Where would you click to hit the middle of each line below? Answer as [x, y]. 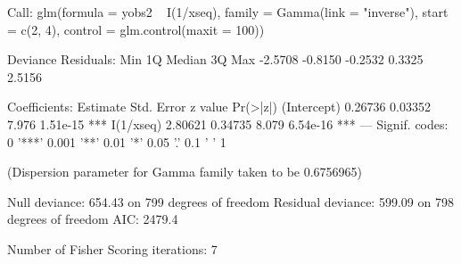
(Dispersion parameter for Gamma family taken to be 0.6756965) [185, 172]
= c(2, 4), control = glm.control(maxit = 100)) [136, 29]
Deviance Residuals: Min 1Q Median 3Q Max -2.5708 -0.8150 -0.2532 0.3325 [215, 59]
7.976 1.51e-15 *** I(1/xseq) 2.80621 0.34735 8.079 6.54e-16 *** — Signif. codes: [228, 124]
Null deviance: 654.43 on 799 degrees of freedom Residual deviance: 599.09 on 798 [230, 201]
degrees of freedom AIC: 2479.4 [93, 219]
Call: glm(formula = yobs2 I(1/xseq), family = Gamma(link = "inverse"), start [228, 12]
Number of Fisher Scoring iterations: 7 [112, 248]
